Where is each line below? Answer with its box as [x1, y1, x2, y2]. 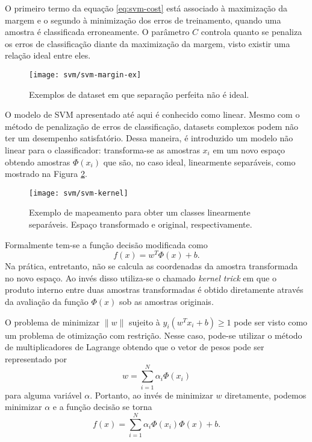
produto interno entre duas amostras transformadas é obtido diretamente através [5, 283, 304, 296]
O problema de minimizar [5, 315, 100, 328]
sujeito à [129, 315, 160, 328]
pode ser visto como [234, 315, 308, 328]
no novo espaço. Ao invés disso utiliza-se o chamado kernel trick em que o [5, 271, 276, 284]
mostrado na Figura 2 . [5, 167, 87, 180]
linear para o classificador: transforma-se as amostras [5, 144, 200, 156]
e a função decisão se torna [52, 400, 152, 413]
